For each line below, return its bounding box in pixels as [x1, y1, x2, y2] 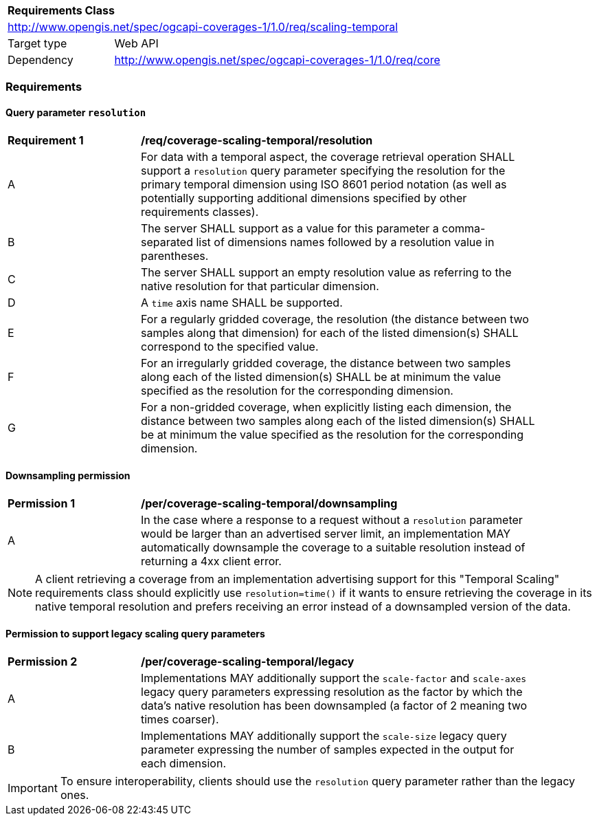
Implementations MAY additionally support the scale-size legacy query [141, 729, 507, 743]
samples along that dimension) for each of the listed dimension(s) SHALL [141, 325, 519, 340]
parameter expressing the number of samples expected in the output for [141, 743, 515, 757]
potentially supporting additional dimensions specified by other [141, 190, 467, 205]
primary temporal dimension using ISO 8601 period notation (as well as [141, 177, 507, 191]
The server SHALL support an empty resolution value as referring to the [141, 265, 512, 279]
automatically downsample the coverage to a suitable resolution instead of [141, 540, 526, 554]
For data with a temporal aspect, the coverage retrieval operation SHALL [141, 149, 515, 164]
